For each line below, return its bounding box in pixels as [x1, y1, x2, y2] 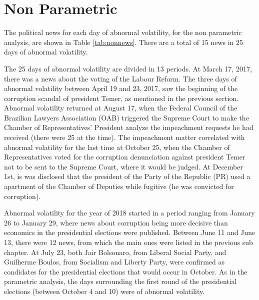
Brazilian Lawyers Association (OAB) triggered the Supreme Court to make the [4, 112, 249, 122]
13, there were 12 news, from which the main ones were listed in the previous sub [4, 237, 253, 247]
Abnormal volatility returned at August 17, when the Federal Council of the [4, 102, 237, 113]
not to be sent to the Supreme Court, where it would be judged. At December [4, 161, 243, 171]
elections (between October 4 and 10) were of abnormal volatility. [4, 285, 205, 296]
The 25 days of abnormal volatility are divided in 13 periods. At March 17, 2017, [4, 63, 252, 73]
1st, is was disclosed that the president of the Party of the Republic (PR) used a [4, 171, 250, 181]
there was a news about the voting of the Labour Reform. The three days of [4, 73, 237, 83]
